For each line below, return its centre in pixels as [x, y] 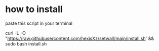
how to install [34, 9]
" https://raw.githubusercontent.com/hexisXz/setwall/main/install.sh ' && [80, 38]
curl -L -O [16, 33]
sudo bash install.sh [26, 43]
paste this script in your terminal [39, 23]
